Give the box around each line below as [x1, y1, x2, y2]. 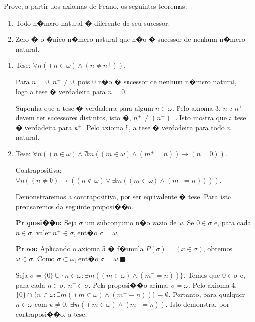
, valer [32, 227, 51, 237]
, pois [74, 77, 90, 87]
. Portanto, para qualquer [168, 289, 245, 299]
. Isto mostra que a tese [175, 112, 246, 123]
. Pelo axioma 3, [172, 103, 221, 113]
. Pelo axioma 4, [188, 279, 237, 290]
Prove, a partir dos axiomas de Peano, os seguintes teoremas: [4, 1, 187, 11]
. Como [33, 253, 55, 263]
